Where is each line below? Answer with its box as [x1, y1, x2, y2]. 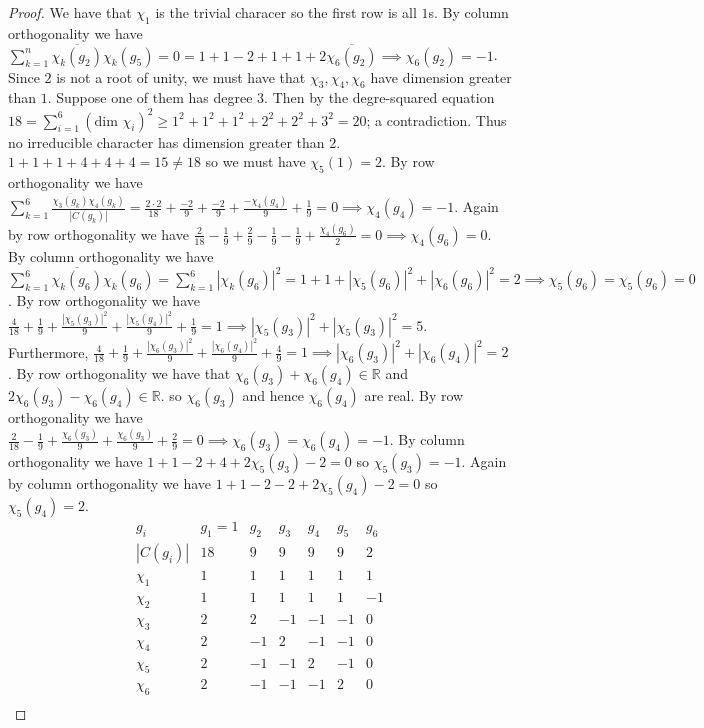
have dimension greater [370, 66, 512, 87]
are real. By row [364, 385, 464, 406]
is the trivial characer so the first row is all [155, 2, 417, 22]
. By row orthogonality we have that [8, 363, 231, 384]
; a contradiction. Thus [366, 109, 507, 130]
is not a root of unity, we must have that [56, 66, 306, 87]
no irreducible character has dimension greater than [8, 131, 325, 152]
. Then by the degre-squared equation [264, 87, 495, 108]
